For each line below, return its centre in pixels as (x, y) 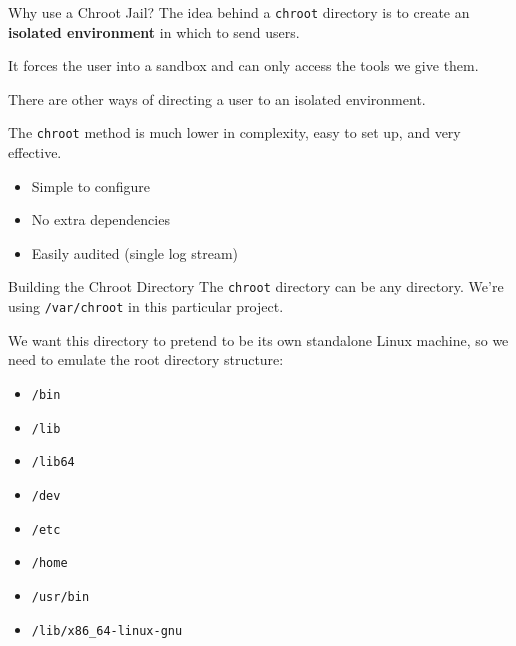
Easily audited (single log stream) (134, 252)
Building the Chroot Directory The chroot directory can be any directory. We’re (256, 286)
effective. (35, 152)
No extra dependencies (100, 219)
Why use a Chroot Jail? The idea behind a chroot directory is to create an (239, 12)
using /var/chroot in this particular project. (146, 306)
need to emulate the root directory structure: (146, 359)
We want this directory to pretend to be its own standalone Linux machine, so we (258, 339)
